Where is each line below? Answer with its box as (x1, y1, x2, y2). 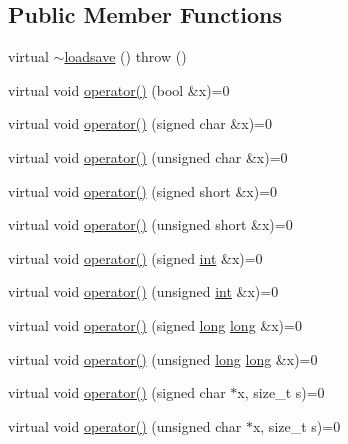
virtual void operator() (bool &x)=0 (8, 79, 230, 100)
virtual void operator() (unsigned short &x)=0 (8, 214, 293, 235)
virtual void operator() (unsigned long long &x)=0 (8, 348, 318, 369)
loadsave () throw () (64, 46, 187, 67)
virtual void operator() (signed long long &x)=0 (8, 314, 302, 335)
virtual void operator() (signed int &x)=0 (8, 247, 263, 268)
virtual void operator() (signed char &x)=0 (8, 113, 272, 134)
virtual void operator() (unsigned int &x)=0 (8, 281, 279, 302)
